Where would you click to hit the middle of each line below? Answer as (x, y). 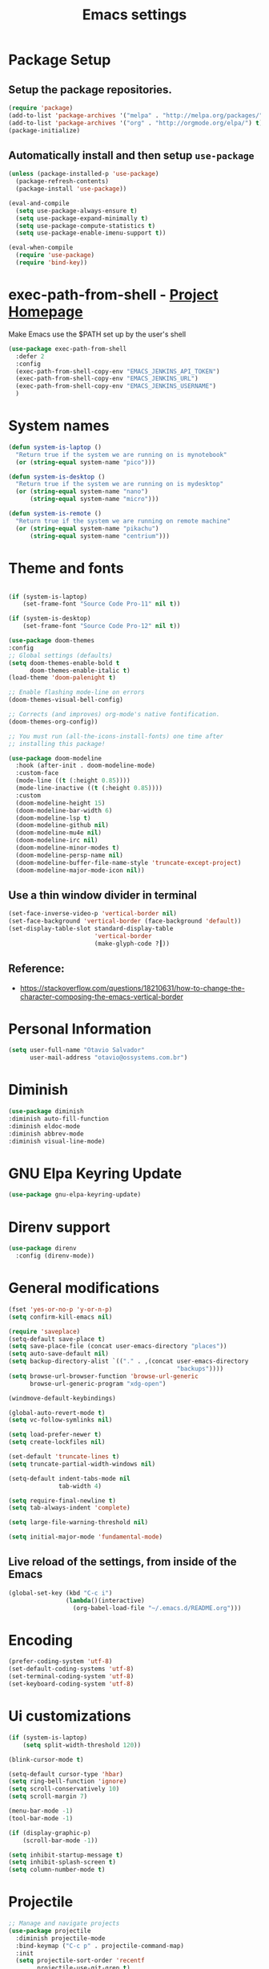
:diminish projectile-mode (60, 1938)
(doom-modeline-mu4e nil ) (59, 833)
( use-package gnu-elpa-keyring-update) (75, 1195)
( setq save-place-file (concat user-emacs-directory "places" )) (118, 1347)
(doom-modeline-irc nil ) (57, 841)
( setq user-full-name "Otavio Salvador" (77, 1050)
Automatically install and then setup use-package (131, 155)
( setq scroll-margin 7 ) (48, 1796)
